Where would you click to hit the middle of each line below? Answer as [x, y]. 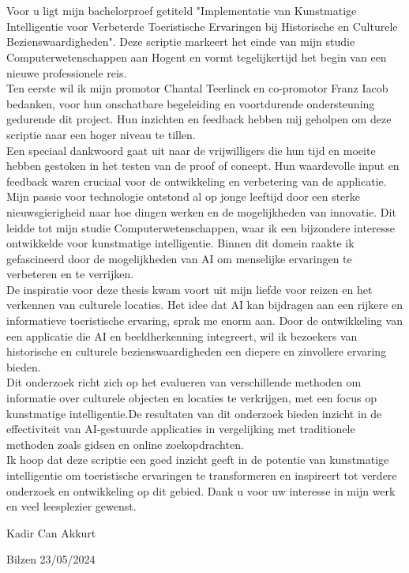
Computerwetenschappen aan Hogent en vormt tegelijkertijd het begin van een [197, 57]
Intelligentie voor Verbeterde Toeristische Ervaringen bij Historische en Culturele [202, 26]
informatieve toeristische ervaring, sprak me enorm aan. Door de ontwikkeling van [204, 320]
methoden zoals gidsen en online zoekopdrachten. [125, 444]
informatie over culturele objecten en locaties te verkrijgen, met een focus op [191, 398]
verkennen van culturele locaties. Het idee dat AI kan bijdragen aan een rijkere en [204, 305]
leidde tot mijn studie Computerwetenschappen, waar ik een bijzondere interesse [201, 227]
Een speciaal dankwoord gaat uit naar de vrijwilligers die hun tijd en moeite [191, 150]
